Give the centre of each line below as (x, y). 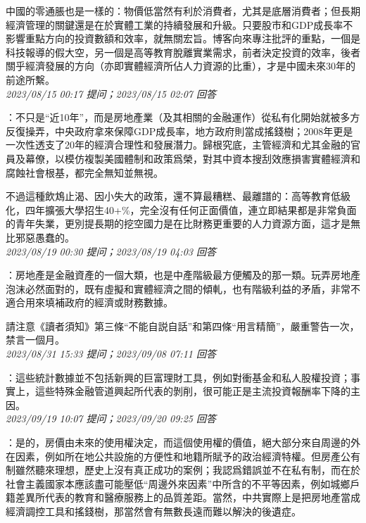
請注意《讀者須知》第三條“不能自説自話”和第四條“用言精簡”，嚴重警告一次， (183, 326)
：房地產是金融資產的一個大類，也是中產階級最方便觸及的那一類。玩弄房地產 (183, 275)
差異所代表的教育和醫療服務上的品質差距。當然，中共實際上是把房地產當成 (188, 497)
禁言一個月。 (35, 340)
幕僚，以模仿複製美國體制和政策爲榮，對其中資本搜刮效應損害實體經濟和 (193, 158)
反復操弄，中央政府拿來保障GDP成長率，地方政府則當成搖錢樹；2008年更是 (179, 131)
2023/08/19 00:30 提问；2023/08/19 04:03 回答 (111, 251)
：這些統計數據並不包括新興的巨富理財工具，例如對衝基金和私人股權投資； (178, 377)
